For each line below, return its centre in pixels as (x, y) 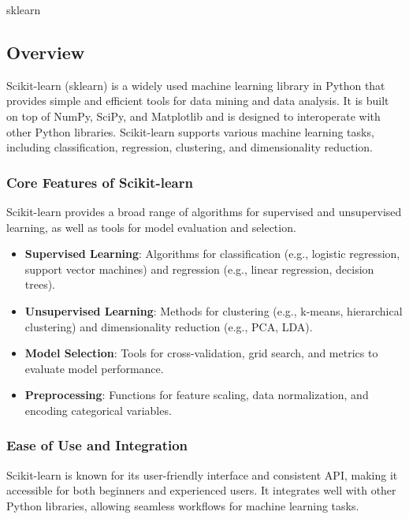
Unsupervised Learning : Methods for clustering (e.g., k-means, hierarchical (214, 310)
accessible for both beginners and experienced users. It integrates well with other (201, 490)
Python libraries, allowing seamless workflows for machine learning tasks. (183, 505)
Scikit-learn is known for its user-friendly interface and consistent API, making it (202, 474)
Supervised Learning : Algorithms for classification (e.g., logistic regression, (212, 254)
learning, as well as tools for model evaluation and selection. (151, 227)
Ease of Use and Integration (97, 445)
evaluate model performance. (94, 368)
